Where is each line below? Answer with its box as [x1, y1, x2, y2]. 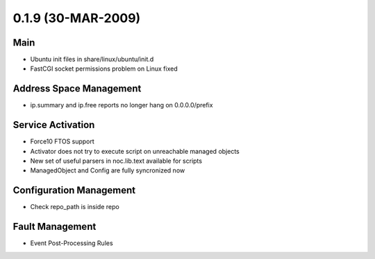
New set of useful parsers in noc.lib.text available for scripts [30, 157, 203, 166]
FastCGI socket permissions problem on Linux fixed [30, 64, 178, 73]
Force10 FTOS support [30, 137, 95, 145]
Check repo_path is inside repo [30, 203, 119, 211]
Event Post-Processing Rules [30, 239, 114, 247]
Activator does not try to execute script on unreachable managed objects [30, 147, 240, 155]
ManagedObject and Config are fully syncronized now [30, 166, 185, 175]
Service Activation [12, 119, 95, 131]
